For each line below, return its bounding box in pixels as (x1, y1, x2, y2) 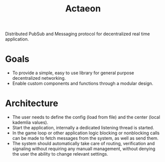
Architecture (5, 98, 58, 109)
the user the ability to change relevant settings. (12, 151, 109, 157)
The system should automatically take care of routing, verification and (12, 141, 155, 147)
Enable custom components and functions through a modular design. (12, 80, 154, 87)
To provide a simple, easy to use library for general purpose (12, 70, 134, 76)
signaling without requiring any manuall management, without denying (12, 146, 156, 152)
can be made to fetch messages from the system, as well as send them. (12, 135, 159, 141)
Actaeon (65, 3, 101, 14)
